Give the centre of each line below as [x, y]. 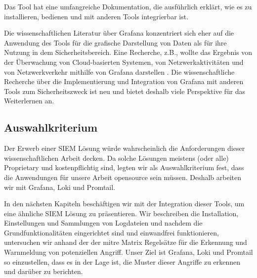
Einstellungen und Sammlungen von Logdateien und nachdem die [103, 223]
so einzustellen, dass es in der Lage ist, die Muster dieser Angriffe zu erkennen [122, 261]
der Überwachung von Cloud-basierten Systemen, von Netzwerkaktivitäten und [124, 62]
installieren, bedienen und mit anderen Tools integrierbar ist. [96, 16]
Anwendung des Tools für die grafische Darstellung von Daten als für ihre [115, 42]
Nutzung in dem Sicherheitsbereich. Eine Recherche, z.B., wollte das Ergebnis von [128, 52]
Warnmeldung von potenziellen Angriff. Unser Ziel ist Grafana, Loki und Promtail [128, 252]
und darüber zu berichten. [43, 271]
